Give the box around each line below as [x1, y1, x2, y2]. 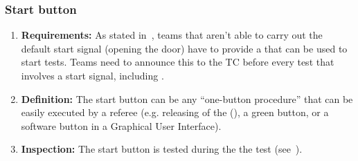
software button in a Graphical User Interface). [21, 118, 222, 133]
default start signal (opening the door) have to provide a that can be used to [21, 41, 348, 55]
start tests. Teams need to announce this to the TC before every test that [21, 55, 334, 69]
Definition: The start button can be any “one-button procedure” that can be [21, 91, 353, 106]
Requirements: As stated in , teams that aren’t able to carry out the [21, 28, 323, 42]
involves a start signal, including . [21, 68, 164, 82]
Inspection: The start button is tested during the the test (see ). [21, 142, 303, 156]
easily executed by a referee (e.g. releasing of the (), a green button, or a [21, 105, 329, 120]
